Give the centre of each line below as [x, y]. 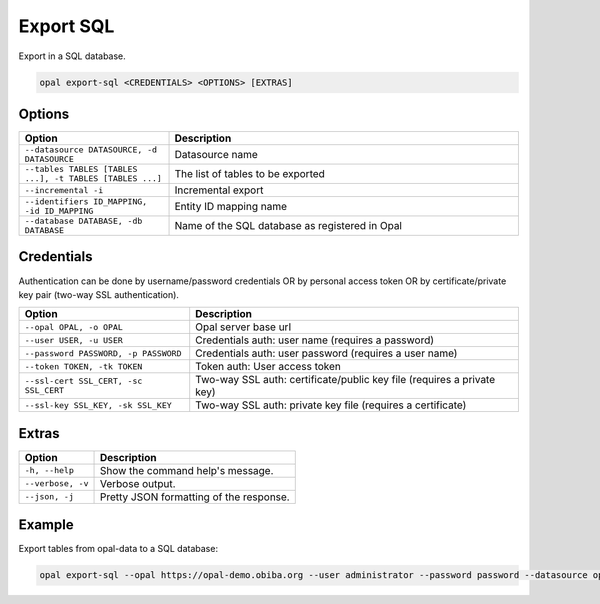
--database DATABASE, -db [83, 221]
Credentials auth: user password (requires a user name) [326, 353]
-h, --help [49, 470]
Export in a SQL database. [72, 56]
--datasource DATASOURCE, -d [91, 150]
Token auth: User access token [268, 367]
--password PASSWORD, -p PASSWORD [103, 353]
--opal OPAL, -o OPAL [74, 326]
